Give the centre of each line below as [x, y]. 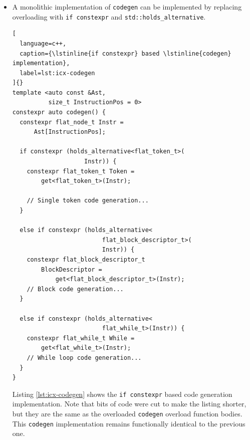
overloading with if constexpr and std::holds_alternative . [109, 16]
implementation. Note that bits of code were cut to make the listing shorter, [129, 404]
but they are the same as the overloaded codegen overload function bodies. [127, 413]
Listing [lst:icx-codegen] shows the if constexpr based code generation [122, 394]
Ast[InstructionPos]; [70, 132]
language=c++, [43, 43]
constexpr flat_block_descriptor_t [86, 259]
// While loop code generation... [84, 358]
